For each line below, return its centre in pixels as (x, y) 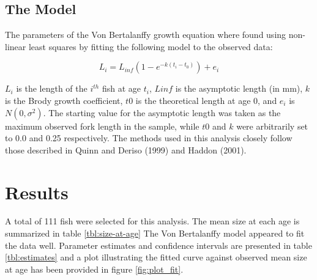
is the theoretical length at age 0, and (206, 100)
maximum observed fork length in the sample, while (102, 126)
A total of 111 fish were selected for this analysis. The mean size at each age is (152, 221)
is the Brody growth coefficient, (64, 100)
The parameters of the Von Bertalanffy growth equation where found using (146, 35)
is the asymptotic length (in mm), (239, 88)
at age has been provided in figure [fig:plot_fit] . (94, 269)
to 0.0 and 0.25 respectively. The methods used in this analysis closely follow (149, 138)
